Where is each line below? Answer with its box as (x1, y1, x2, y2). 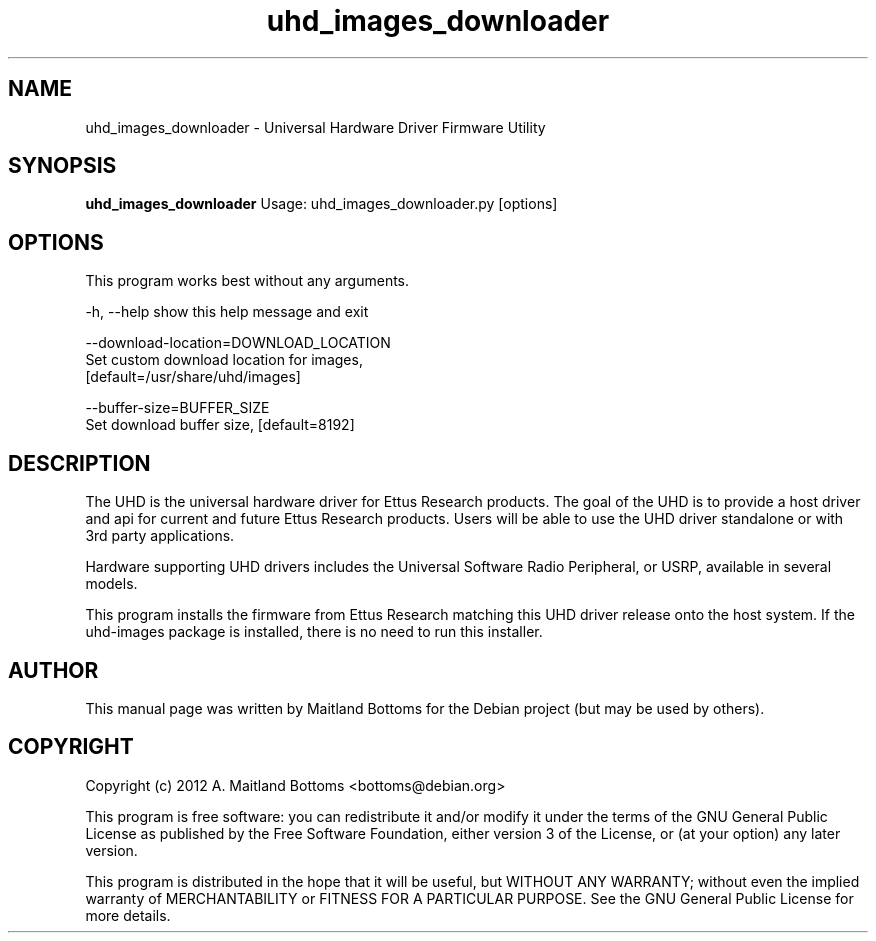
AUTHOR (8, 657, 99, 683)
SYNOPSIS (8, 153, 117, 179)
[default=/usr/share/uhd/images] (85, 368, 301, 386)
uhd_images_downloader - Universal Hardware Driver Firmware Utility (85, 118, 546, 136)
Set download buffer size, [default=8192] (85, 416, 355, 434)
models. (85, 575, 138, 593)
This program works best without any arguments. (85, 272, 410, 290)
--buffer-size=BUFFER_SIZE (85, 399, 270, 417)
